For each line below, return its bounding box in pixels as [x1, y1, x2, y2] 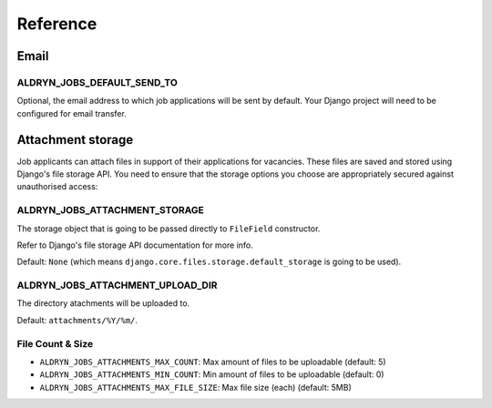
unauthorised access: [16, 181, 98, 192]
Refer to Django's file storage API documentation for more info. [16, 240, 254, 250]
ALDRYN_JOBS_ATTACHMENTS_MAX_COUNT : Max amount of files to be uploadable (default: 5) [39, 356, 386, 367]
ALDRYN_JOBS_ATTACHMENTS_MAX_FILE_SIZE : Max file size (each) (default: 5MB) [39, 382, 352, 393]
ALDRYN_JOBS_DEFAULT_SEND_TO [16, 76, 178, 88]
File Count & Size [16, 337, 94, 350]
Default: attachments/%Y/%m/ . [16, 314, 138, 325]
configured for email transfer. [16, 107, 127, 118]
